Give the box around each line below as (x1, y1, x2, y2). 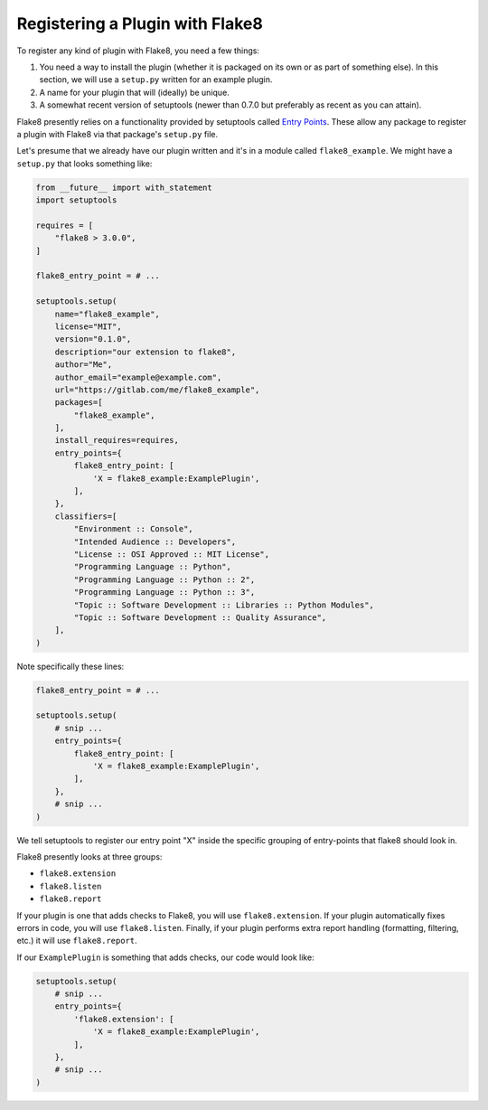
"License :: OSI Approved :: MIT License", (73, 549, 270, 560)
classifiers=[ (54, 511, 117, 522)
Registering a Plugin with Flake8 (16, 14, 264, 33)
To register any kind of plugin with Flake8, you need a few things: (16, 45, 259, 56)
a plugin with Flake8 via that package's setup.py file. (16, 128, 219, 139)
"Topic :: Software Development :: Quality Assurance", (73, 612, 327, 623)
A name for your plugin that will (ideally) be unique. (39, 87, 230, 98)
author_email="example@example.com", (54, 372, 222, 382)
